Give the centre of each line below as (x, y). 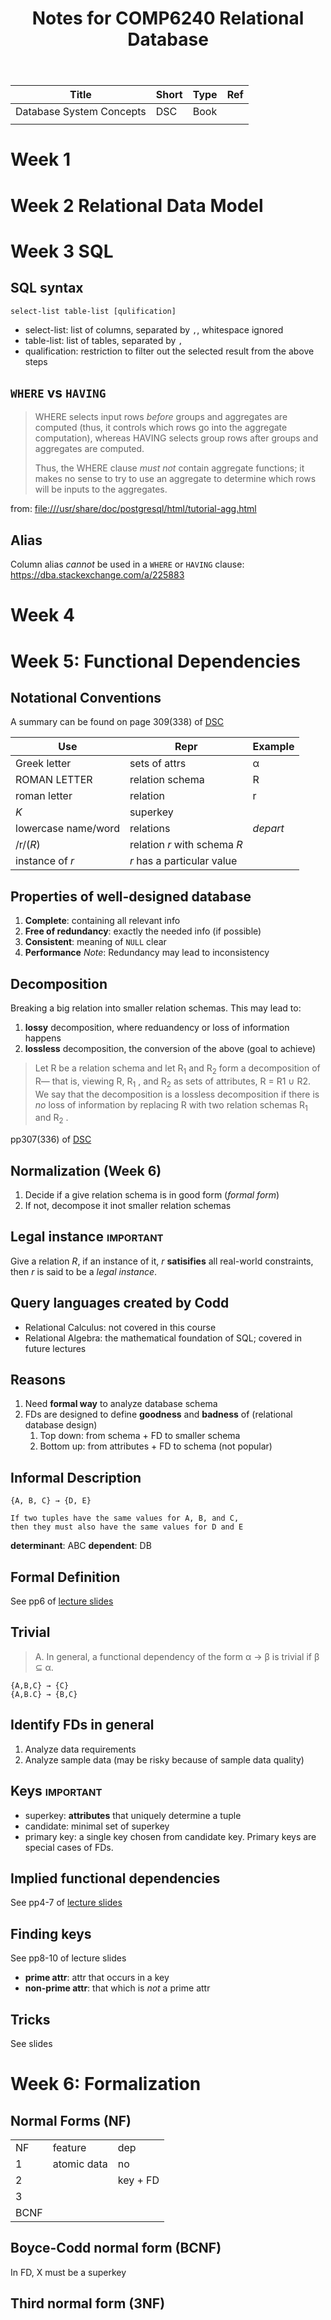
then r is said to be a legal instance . (84, 1271)
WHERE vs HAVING (58, 392)
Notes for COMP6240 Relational (168, 18)
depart (268, 829)
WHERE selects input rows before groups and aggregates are (161, 417)
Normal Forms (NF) (71, 2120)
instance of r (45, 861)
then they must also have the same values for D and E (127, 1527)
